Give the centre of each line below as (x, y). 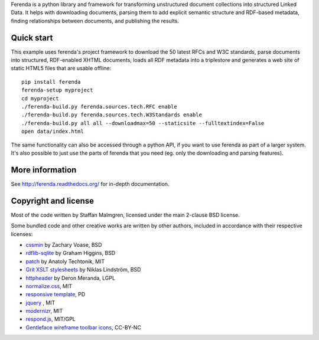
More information (44, 170)
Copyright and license (53, 201)
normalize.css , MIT (49, 286)
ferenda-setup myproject (57, 90)
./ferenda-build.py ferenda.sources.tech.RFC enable (99, 107)
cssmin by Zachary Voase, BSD (64, 244)
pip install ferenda (51, 82)
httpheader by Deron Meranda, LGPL (70, 278)
